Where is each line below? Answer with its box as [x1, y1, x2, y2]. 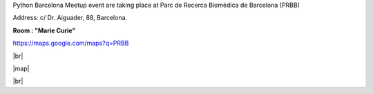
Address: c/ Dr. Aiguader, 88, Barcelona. [12, 14, 128, 22]
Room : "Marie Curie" [12, 26, 76, 35]
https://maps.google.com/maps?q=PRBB [12, 39, 129, 48]
